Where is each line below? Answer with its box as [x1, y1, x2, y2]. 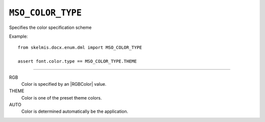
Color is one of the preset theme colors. [21, 95, 102, 100]
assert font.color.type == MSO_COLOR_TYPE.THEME [18, 59, 137, 64]
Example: [9, 33, 28, 39]
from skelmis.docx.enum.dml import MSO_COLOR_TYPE [18, 45, 142, 50]
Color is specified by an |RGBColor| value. [21, 81, 106, 87]
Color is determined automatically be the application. [21, 108, 129, 115]
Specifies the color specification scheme [9, 24, 92, 30]
